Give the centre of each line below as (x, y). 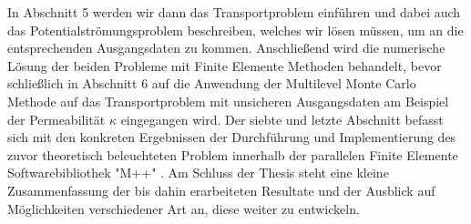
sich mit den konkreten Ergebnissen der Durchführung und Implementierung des (232, 137)
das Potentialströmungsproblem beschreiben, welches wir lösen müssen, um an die (235, 30)
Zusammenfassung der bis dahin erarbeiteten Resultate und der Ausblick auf (221, 190)
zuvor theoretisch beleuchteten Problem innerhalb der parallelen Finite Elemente (233, 154)
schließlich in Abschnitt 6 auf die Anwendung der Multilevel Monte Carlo (212, 83)
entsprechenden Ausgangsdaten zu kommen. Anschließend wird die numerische (226, 48)
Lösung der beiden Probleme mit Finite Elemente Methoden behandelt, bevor (225, 65)
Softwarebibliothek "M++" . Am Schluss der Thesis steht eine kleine (198, 173)
